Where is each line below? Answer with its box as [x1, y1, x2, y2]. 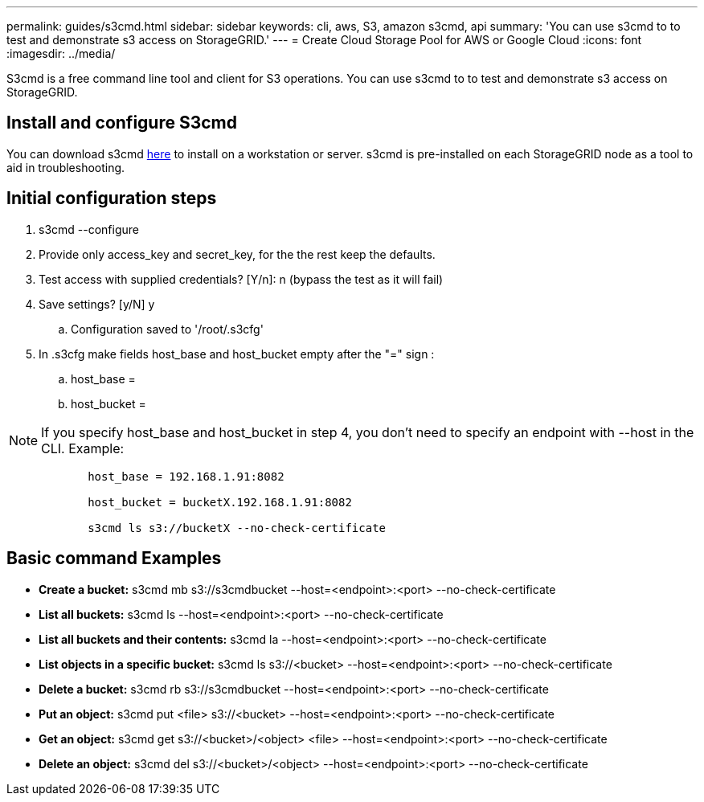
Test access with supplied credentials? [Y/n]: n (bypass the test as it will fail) [39, 272, 444, 286]
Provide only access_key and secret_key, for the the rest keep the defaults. [39, 247, 436, 261]
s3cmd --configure [39, 222, 139, 236]
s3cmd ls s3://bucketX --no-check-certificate [88, 521, 387, 534]
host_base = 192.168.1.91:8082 [88, 469, 284, 483]
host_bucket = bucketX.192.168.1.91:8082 [88, 495, 352, 509]
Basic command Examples [6, 548, 222, 569]
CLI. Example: [41, 440, 125, 456]
